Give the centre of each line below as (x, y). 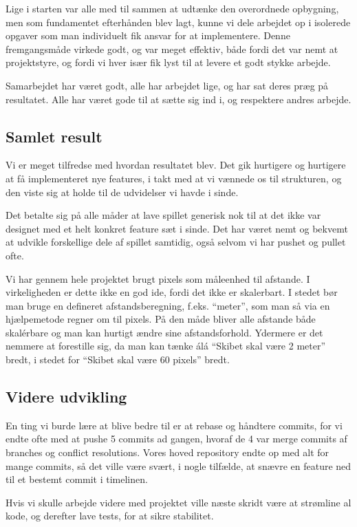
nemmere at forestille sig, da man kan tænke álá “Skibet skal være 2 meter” (166, 346)
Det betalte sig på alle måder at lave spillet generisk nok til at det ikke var (163, 215)
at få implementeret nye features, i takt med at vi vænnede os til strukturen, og (174, 178)
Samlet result (54, 136)
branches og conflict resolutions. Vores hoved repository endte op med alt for (167, 452)
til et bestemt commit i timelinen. (77, 479)
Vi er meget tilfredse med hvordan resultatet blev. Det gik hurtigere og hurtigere (176, 165)
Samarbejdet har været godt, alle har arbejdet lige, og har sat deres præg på (167, 85)
